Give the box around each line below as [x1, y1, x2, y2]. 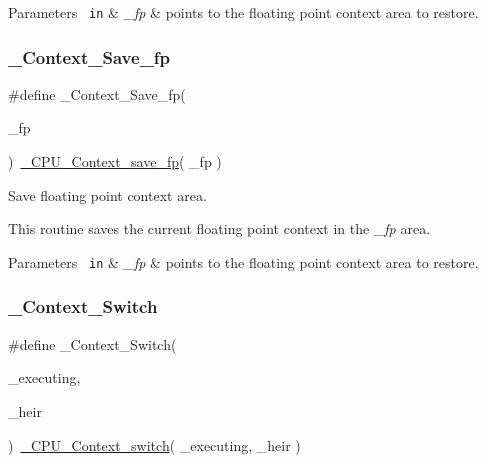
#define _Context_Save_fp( [8, 83, 186, 104]
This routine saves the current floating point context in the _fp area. [8, 218, 431, 239]
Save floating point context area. [8, 184, 207, 205]
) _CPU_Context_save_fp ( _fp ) [8, 151, 222, 172]
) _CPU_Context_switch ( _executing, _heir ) [8, 434, 301, 455]
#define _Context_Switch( [8, 333, 177, 354]
